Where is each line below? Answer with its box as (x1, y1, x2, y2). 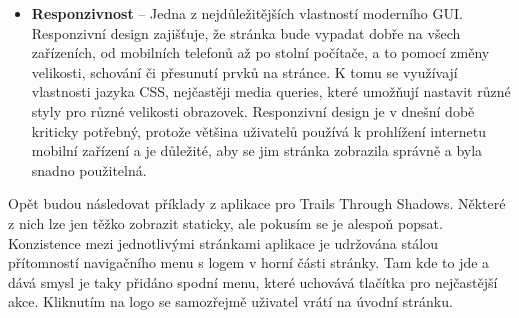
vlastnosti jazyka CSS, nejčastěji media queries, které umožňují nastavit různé (31, 81, 511, 102)
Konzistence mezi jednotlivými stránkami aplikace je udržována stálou (8, 232, 439, 253)
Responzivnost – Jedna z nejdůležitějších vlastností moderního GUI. (31, 3, 463, 23)
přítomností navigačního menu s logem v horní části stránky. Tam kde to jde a (8, 252, 490, 273)
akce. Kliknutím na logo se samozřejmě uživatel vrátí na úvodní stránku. (8, 291, 453, 312)
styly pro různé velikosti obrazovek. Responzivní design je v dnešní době (31, 100, 475, 121)
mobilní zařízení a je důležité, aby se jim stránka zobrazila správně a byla (31, 140, 483, 161)
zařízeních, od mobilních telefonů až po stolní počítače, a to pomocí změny (31, 42, 490, 63)
